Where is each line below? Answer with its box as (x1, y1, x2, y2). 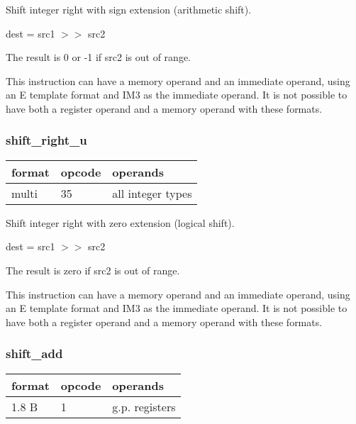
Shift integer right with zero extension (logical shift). (6, 215, 235, 230)
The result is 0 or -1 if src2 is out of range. (6, 50, 191, 65)
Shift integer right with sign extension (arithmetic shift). (6, 2, 252, 16)
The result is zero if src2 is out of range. (6, 262, 180, 277)
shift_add (6, 345, 63, 362)
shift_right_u (6, 131, 87, 149)
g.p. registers (112, 398, 176, 415)
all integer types (112, 184, 192, 201)
